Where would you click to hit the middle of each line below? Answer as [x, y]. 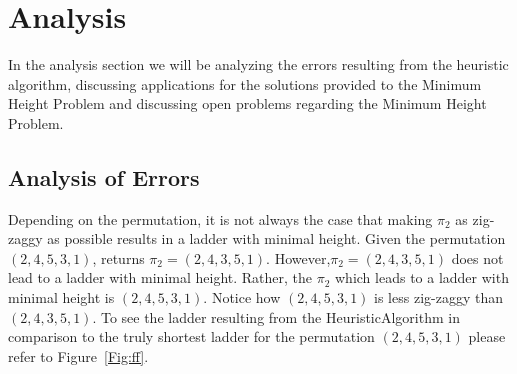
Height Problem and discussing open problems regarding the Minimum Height [247, 103]
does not [477, 257]
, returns [118, 257]
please [487, 336]
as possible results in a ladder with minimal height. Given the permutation [276, 238]
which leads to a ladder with [422, 277]
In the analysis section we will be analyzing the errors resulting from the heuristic [258, 64]
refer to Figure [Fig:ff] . [78, 355]
